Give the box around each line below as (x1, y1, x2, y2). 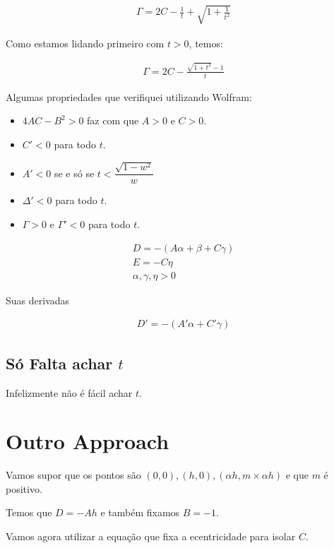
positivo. (6, 481, 42, 496)
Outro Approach (6, 427, 169, 455)
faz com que (87, 113, 139, 128)
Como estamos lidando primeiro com (6, 35, 165, 50)
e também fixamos (100, 505, 180, 520)
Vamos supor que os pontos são (6, 467, 141, 482)
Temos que (6, 505, 52, 520)
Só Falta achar (6, 352, 113, 374)
